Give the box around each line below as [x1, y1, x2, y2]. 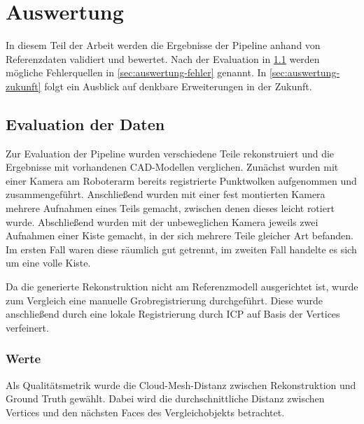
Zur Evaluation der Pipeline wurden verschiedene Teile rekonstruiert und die [6, 146, 335, 160]
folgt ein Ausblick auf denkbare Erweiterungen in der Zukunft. [44, 78, 312, 93]
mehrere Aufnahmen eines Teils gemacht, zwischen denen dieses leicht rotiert [6, 201, 335, 215]
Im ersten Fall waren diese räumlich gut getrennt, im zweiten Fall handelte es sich [6, 241, 357, 256]
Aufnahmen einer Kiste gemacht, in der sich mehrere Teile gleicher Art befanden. [6, 228, 353, 243]
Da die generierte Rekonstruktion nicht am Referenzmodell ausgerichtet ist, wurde [6, 279, 358, 294]
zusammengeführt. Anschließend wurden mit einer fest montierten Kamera [6, 187, 325, 202]
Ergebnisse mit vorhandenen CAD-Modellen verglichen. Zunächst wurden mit [6, 160, 339, 174]
